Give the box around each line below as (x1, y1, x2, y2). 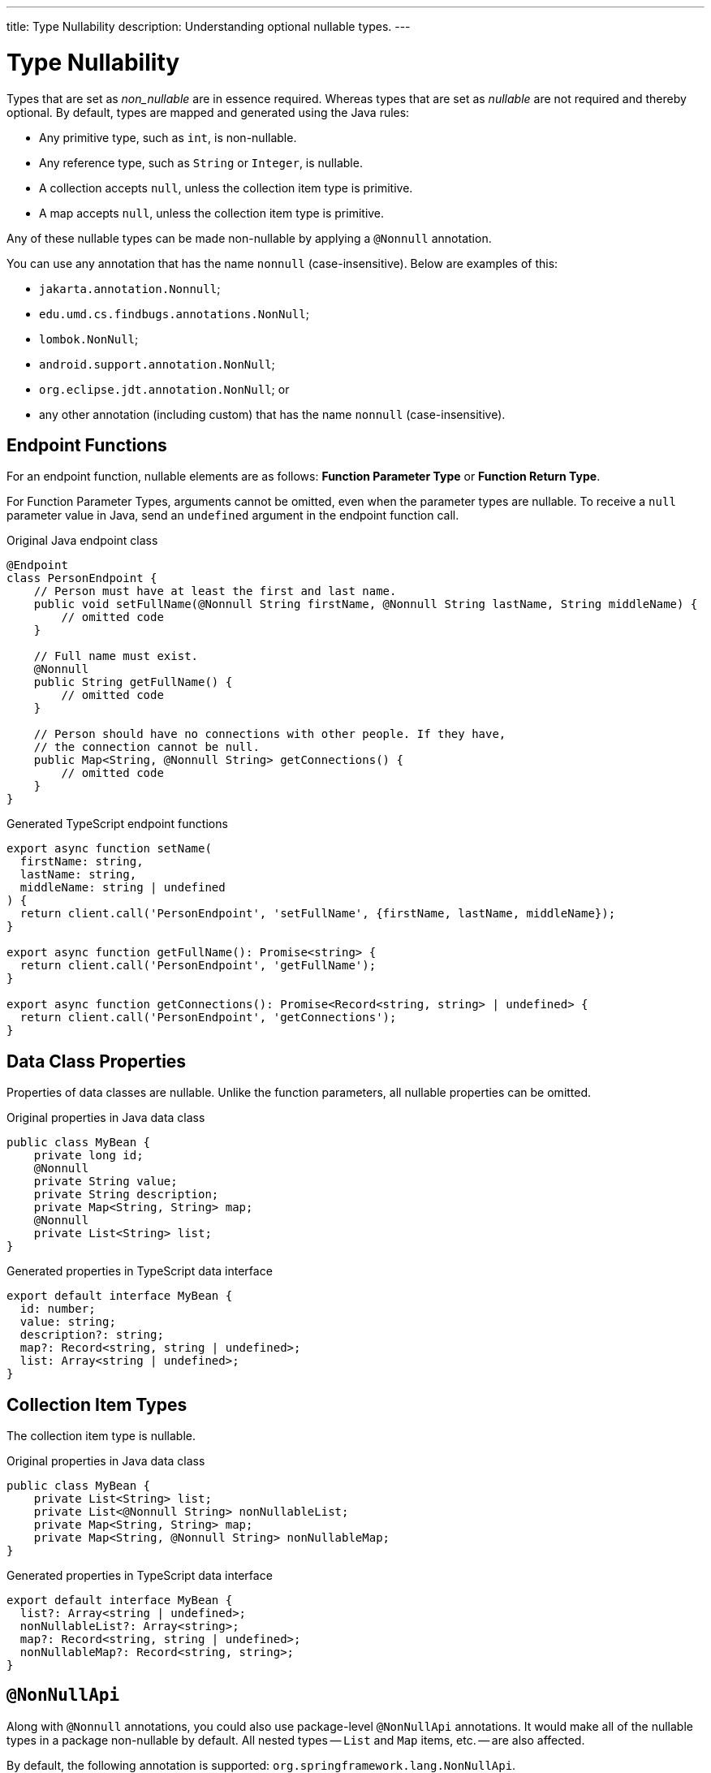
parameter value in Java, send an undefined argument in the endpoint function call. (6, 508, 459, 523)
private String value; (33, 1175, 178, 1188)
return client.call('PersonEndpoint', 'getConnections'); (19, 1011, 397, 1025)
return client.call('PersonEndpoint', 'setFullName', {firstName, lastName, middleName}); (19, 907, 616, 921)
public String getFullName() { (33, 675, 233, 689)
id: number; (19, 1302, 96, 1316)
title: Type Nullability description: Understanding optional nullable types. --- (6, 19, 411, 33)
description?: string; (19, 1328, 164, 1342)
